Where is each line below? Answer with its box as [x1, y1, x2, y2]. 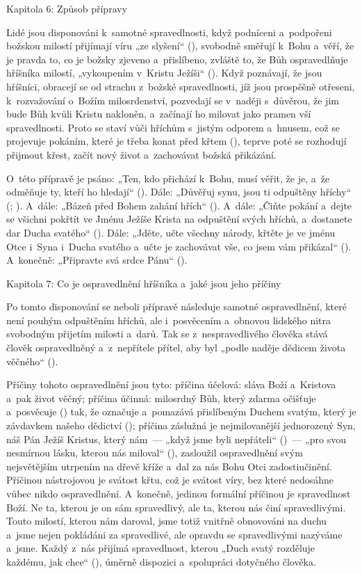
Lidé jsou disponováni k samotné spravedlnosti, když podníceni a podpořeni [6, 24, 332, 39]
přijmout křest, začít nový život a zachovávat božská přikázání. [6, 147, 277, 161]
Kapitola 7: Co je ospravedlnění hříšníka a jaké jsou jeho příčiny [6, 276, 281, 290]
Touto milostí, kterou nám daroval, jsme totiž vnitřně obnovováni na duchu [6, 513, 327, 528]
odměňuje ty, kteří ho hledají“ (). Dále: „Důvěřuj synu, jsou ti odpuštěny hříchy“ [6, 184, 352, 199]
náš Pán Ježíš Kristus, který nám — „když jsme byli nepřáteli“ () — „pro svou [6, 431, 347, 446]
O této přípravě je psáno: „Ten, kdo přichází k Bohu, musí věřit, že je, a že [6, 170, 330, 185]
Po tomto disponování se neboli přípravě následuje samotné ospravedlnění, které [6, 299, 347, 314]
